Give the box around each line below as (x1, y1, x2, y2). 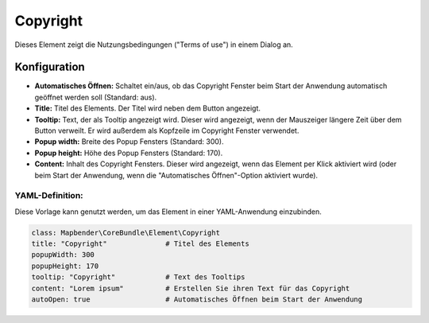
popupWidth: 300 (31, 251, 95, 259)
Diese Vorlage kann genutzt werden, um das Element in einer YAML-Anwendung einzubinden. (14, 207, 322, 216)
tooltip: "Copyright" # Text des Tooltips (31, 273, 245, 282)
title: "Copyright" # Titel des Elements (31, 239, 249, 248)
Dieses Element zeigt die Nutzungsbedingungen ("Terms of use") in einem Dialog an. (14, 40, 293, 49)
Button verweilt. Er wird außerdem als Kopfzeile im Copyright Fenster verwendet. (34, 126, 300, 135)
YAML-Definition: (14, 190, 83, 201)
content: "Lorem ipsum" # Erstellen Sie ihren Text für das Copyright (31, 283, 350, 293)
